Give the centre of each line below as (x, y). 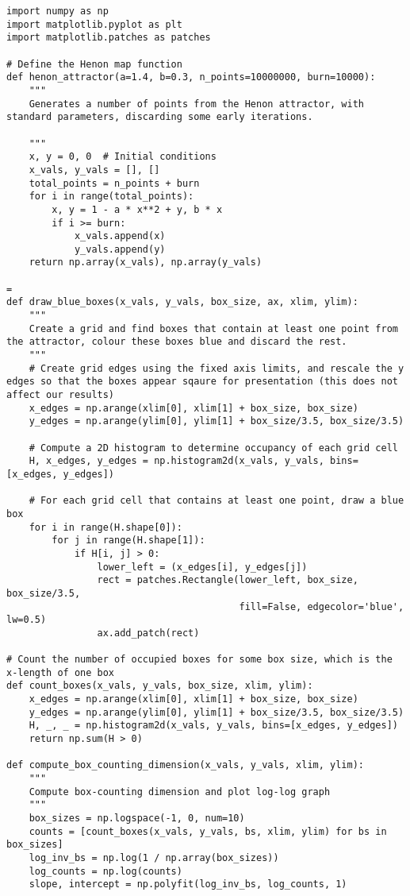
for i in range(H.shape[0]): (105, 527)
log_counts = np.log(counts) (105, 871)
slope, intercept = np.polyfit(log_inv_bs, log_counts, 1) (188, 884)
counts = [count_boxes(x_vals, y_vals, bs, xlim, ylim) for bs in (208, 831)
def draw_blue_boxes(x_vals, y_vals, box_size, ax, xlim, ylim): (182, 302)
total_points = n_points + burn (114, 183)
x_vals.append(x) (120, 236)
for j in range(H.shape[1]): (128, 541)
